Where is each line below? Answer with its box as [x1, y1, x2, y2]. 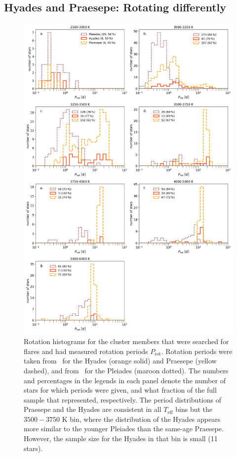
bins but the [175, 404, 213, 414]
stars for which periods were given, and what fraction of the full [24, 385, 217, 395]
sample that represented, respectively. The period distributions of [24, 394, 221, 405]
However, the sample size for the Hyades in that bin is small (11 [24, 433, 218, 444]
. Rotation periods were [161, 346, 233, 356]
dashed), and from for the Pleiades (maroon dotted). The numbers [24, 365, 229, 375]
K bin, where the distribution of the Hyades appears [62, 413, 221, 424]
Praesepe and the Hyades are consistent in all [24, 404, 161, 414]
